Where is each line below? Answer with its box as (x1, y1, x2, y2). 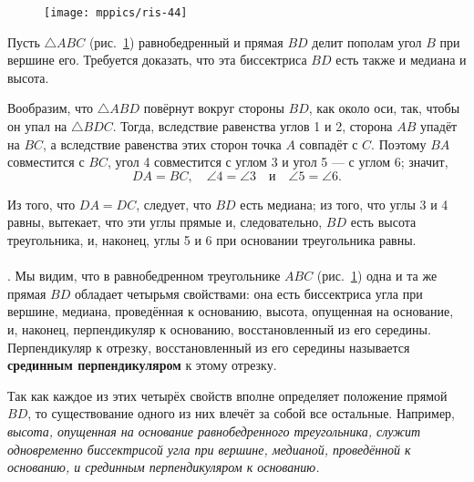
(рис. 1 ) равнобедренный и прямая (88, 32, 283, 51)
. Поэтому (371, 134, 427, 153)
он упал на (7, 117, 67, 136)
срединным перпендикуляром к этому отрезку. (7, 355, 277, 374)
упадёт (420, 117, 458, 136)
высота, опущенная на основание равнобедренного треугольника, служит (7, 421, 421, 440)
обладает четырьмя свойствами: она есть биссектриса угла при (74, 283, 423, 303)
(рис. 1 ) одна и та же (316, 266, 438, 285)
